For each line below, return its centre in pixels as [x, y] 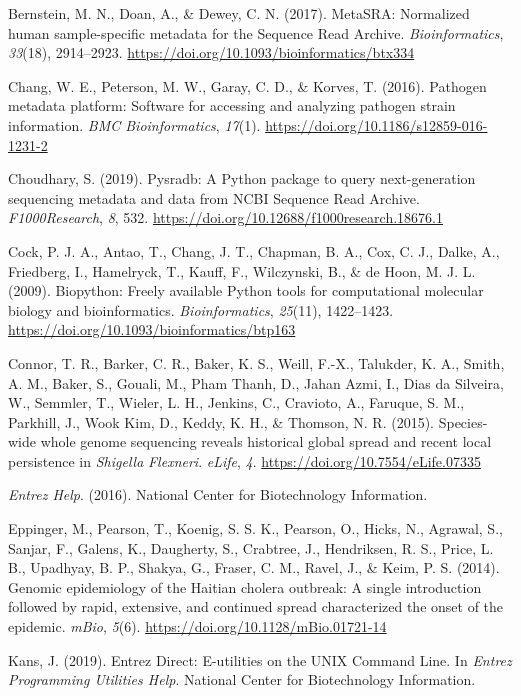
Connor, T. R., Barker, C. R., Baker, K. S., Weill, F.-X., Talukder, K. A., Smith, [256, 362]
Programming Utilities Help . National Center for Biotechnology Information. [242, 679]
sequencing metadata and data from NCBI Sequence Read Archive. [214, 197]
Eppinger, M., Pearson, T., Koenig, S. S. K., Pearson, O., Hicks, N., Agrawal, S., [255, 528]
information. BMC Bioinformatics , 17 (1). [134, 124]
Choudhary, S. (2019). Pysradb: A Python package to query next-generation [242, 178]
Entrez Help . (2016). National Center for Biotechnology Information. [218, 494]
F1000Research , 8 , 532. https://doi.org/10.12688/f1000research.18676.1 [225, 217]
